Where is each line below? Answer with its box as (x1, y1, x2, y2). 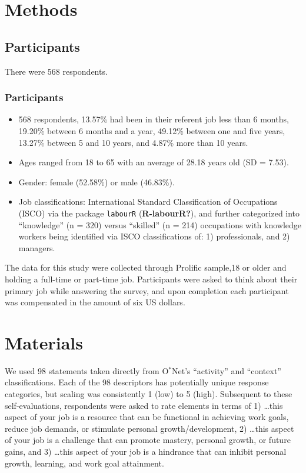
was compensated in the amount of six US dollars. (5, 296, 185, 308)
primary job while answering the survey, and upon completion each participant (5, 284, 289, 297)
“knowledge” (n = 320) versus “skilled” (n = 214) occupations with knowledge (18, 218, 302, 231)
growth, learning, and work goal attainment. (5, 457, 164, 469)
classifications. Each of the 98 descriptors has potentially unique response (5, 376, 269, 388)
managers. (18, 241, 55, 254)
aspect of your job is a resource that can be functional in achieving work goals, (5, 411, 289, 423)
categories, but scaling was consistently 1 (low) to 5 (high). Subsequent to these (5, 388, 292, 400)
